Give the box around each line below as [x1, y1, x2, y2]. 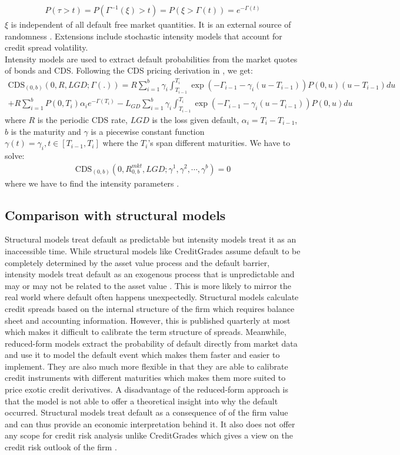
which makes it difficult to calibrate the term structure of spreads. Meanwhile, [5, 326, 286, 338]
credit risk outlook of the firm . [5, 441, 117, 453]
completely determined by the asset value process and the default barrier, [5, 256, 270, 268]
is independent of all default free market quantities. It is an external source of [11, 18, 291, 31]
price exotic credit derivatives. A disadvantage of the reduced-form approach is [5, 383, 288, 396]
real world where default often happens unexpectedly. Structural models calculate [5, 291, 299, 303]
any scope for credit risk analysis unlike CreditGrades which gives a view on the [5, 429, 293, 441]
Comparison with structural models [5, 205, 226, 224]
